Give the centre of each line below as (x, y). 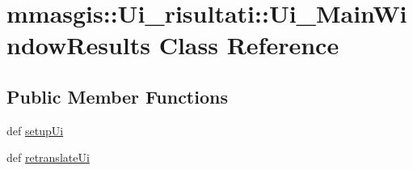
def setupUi (35, 130)
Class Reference (249, 45)
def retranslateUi (48, 157)
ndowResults (78, 45)
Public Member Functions (117, 96)
